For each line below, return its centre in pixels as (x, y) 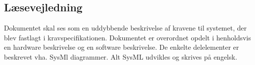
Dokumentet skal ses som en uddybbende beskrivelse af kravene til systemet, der (125, 28)
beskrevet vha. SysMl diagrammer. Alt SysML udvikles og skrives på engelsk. (121, 56)
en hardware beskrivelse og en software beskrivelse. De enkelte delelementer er (122, 47)
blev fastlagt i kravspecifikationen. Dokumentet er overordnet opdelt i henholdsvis (127, 37)
